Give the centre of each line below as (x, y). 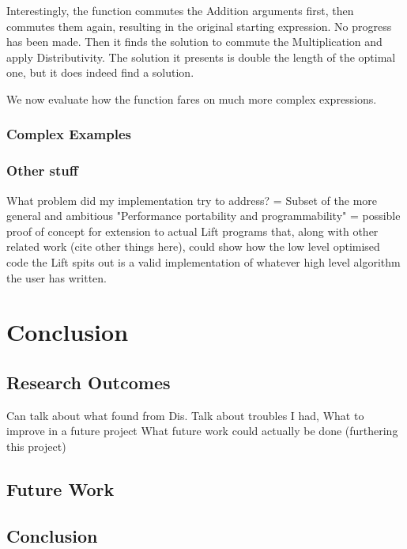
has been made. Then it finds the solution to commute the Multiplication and (194, 42)
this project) (36, 446)
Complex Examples (69, 134)
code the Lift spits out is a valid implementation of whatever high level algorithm (203, 262)
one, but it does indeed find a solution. (100, 72)
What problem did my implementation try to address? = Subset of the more (192, 200)
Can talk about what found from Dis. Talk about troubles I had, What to (185, 415)
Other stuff (42, 170)
